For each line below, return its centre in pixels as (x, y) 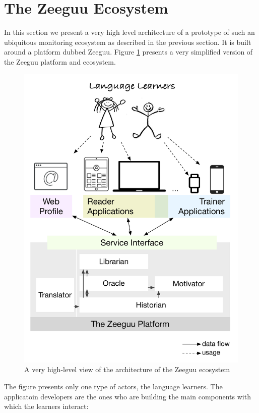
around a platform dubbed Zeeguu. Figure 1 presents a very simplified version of (128, 52)
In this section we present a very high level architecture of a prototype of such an (129, 32)
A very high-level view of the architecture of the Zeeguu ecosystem (127, 369)
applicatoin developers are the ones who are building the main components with (127, 396)
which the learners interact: (46, 406)
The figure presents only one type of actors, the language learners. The (113, 386)
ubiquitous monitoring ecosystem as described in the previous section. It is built (128, 42)
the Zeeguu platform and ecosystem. (60, 61)
